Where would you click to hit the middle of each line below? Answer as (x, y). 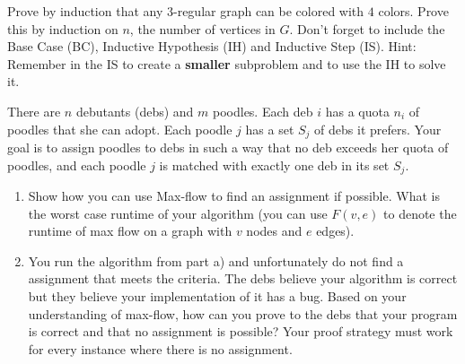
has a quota (357, 111)
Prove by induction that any (85, 11)
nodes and (274, 231)
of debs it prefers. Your (378, 129)
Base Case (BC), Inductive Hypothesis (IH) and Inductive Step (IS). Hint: (212, 46)
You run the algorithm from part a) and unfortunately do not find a (216, 260)
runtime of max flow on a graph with (130, 231)
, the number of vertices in (202, 28)
